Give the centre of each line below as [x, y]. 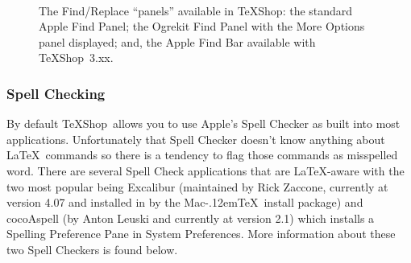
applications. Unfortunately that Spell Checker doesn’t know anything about [196, 139]
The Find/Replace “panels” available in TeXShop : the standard [196, 10]
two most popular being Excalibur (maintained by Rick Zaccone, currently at [197, 186]
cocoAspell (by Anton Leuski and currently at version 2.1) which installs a [191, 218]
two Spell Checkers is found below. [92, 249]
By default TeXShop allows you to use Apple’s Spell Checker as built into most [203, 123]
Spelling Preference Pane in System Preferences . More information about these [201, 234]
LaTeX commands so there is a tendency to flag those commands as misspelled [202, 155]
